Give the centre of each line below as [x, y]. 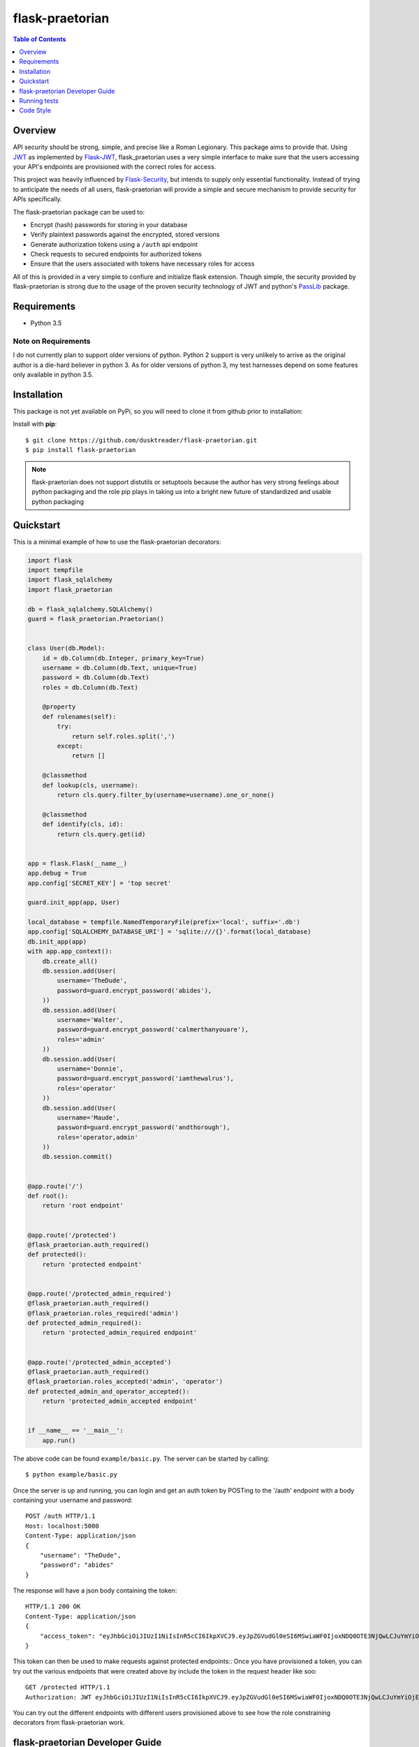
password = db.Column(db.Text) [96, 677]
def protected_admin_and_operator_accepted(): [109, 1391]
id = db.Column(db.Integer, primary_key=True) [124, 658]
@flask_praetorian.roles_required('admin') [103, 1313]
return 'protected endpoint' [92, 1264]
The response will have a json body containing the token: [95, 1590]
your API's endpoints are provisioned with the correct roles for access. [115, 166]
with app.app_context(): [70, 951]
